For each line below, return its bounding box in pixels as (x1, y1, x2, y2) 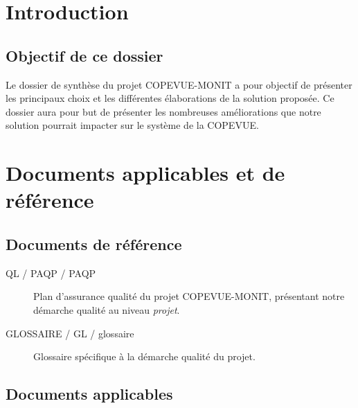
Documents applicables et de (6, 159, 285, 187)
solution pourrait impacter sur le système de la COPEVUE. (6, 118, 259, 132)
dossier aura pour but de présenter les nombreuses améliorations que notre (6, 104, 321, 118)
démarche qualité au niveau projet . (33, 302, 180, 317)
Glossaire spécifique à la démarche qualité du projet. (33, 349, 256, 364)
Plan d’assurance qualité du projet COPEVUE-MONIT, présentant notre (33, 289, 345, 303)
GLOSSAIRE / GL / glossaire (6, 326, 134, 340)
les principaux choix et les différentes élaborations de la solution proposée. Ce (6, 91, 334, 105)
